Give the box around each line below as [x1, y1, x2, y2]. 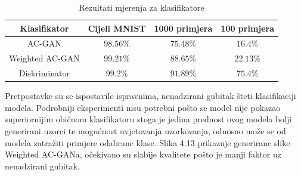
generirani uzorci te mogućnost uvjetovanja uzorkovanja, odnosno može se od [5, 125, 286, 137]
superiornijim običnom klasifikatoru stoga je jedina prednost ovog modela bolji [5, 113, 292, 125]
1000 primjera [154, 21, 213, 34]
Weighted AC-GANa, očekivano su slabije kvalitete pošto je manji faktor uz [5, 148, 281, 160]
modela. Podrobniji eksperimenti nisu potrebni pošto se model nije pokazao [5, 101, 281, 113]
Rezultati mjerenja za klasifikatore [79, 1, 204, 13]
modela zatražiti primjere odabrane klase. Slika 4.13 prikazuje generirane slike [5, 136, 290, 149]
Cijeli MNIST [88, 21, 146, 34]
